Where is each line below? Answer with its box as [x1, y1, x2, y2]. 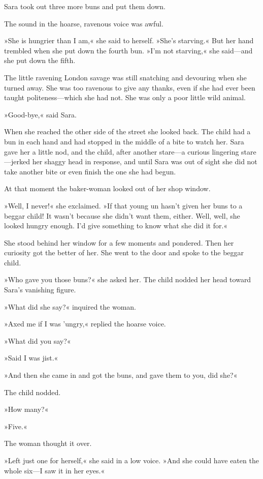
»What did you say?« [4, 335, 71, 346]
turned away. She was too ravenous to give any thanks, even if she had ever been [4, 82, 255, 93]
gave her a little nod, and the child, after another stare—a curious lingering [4, 146, 239, 157]
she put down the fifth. [4, 55, 76, 66]
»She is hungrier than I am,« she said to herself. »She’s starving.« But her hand [4, 35, 254, 46]
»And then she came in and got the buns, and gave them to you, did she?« [4, 370, 238, 380]
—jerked [4, 156, 30, 167]
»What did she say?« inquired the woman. [4, 301, 136, 312]
